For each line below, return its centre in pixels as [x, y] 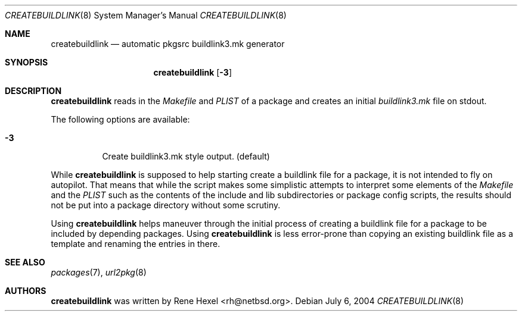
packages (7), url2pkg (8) [99, 272]
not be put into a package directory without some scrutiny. [166, 205]
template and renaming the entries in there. [136, 244]
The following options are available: [120, 119]
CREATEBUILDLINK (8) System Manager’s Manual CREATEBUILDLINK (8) [146, 15]
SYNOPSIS [27, 62]
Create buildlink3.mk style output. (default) [186, 156]
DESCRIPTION [33, 91]
